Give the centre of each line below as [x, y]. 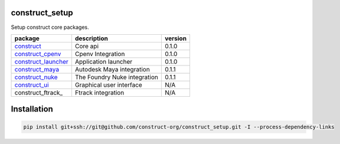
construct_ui [32, 84]
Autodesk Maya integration [112, 69]
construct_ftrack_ [39, 93]
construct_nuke [36, 77]
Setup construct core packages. [50, 27]
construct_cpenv [38, 54]
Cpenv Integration [100, 54]
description [91, 38]
